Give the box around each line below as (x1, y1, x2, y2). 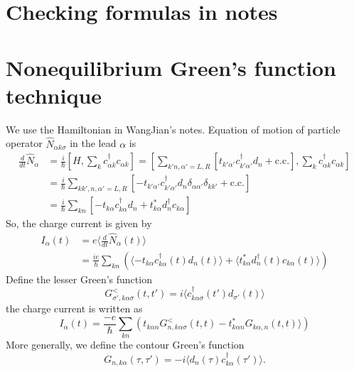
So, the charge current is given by (6, 216, 152, 231)
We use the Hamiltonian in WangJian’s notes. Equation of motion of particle (6, 121, 340, 136)
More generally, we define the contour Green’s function (6, 337, 245, 352)
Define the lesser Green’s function (6, 271, 152, 286)
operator (6, 136, 43, 151)
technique (6, 80, 102, 109)
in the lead (70, 136, 117, 151)
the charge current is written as (6, 301, 143, 316)
